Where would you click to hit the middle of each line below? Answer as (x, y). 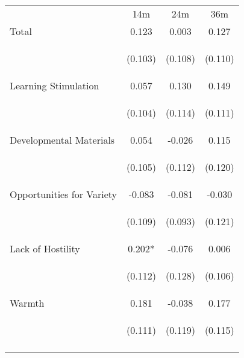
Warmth (27, 303)
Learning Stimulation (55, 85)
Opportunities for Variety (64, 194)
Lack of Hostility (45, 248)
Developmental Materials (62, 140)
